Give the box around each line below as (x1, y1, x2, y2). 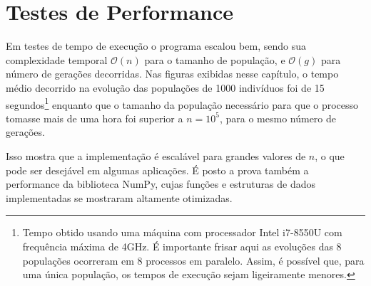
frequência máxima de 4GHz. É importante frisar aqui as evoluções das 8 (22, 238, 342, 253)
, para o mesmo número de (219, 110, 337, 125)
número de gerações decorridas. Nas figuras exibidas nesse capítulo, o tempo (6, 66, 339, 81)
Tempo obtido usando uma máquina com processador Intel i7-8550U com (22, 225, 342, 240)
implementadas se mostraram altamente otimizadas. (6, 190, 233, 205)
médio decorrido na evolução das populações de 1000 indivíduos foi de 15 (6, 80, 325, 95)
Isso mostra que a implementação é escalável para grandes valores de (6, 148, 306, 163)
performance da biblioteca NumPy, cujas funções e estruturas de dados (6, 176, 315, 191)
